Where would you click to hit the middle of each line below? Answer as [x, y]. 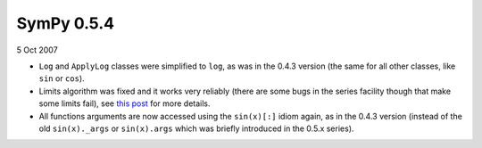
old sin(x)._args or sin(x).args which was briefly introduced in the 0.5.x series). [196, 128]
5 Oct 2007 [37, 50]
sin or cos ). [62, 78]
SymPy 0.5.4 [66, 23]
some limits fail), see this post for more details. [125, 103]
